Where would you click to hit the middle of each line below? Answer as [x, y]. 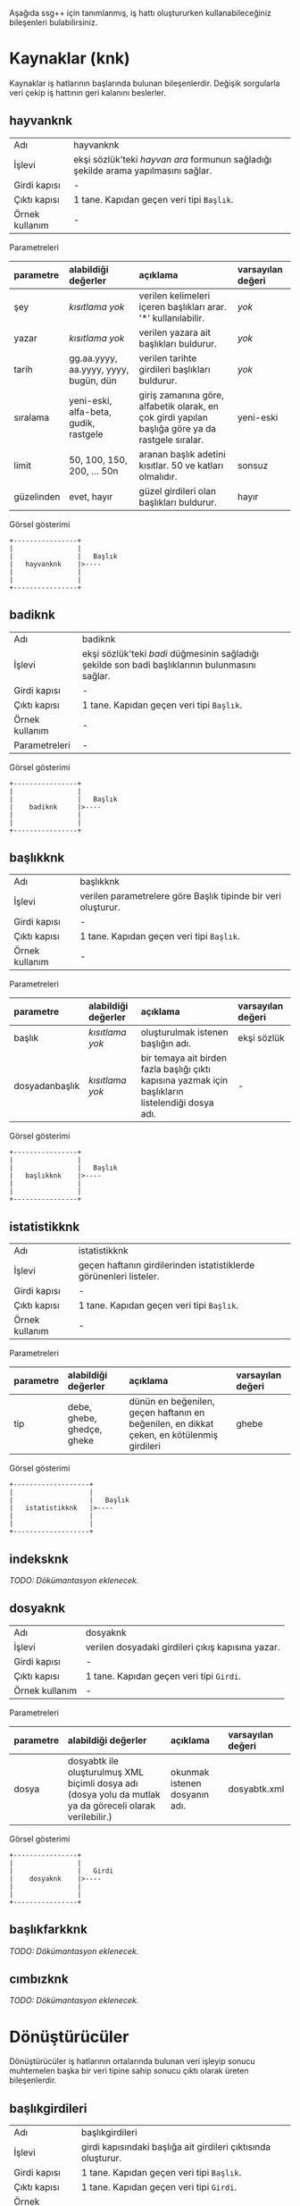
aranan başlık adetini [182, 454]
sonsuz [253, 466]
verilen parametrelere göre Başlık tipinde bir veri [180, 896]
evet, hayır [91, 497]
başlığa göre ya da [178, 428]
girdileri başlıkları [175, 369]
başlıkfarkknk [48, 1929]
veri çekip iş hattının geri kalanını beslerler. [88, 92]
